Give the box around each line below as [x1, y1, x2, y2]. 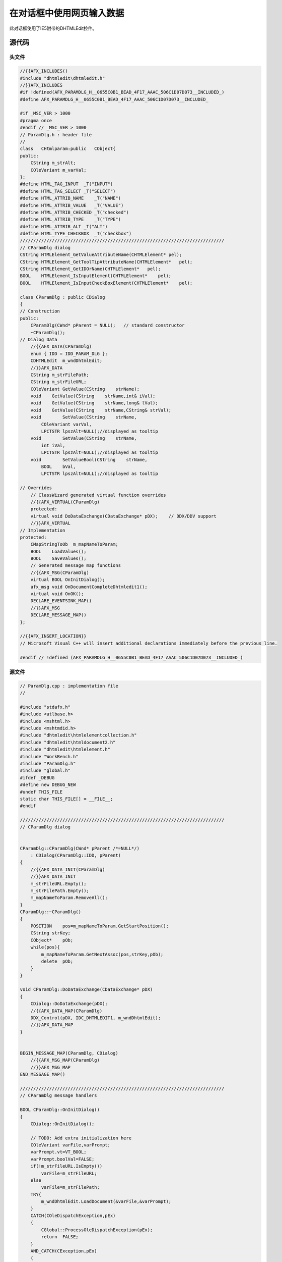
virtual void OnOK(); [30, 591, 84, 597]
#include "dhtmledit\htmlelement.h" [20, 747, 111, 752]
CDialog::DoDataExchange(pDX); [30, 1001, 108, 1007]
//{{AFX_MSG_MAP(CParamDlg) [30, 1058, 100, 1063]
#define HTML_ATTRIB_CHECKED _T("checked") [20, 209, 129, 215]
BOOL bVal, [41, 463, 76, 469]
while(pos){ [30, 944, 60, 950]
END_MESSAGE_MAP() [20, 1072, 65, 1077]
